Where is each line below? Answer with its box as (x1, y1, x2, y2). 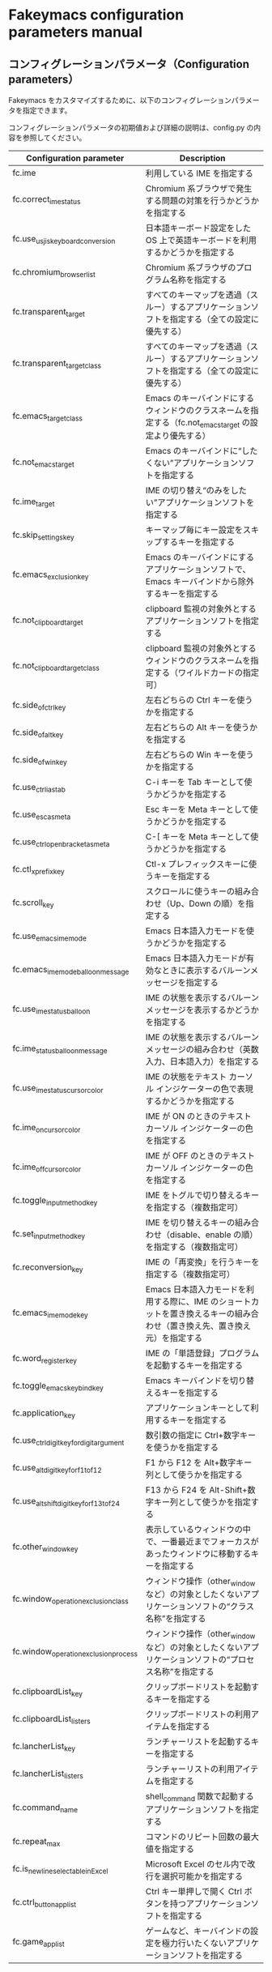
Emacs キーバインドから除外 (145, 576, 255, 587)
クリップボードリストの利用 (145, 1708, 252, 1719)
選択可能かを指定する (161, 1870, 244, 1881)
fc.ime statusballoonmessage (12, 1043, 108, 1055)
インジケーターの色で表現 (155, 1083, 253, 1095)
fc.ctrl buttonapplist (12, 1897, 77, 1910)
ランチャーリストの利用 (145, 1763, 235, 1774)
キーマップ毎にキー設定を (145, 524, 244, 536)
